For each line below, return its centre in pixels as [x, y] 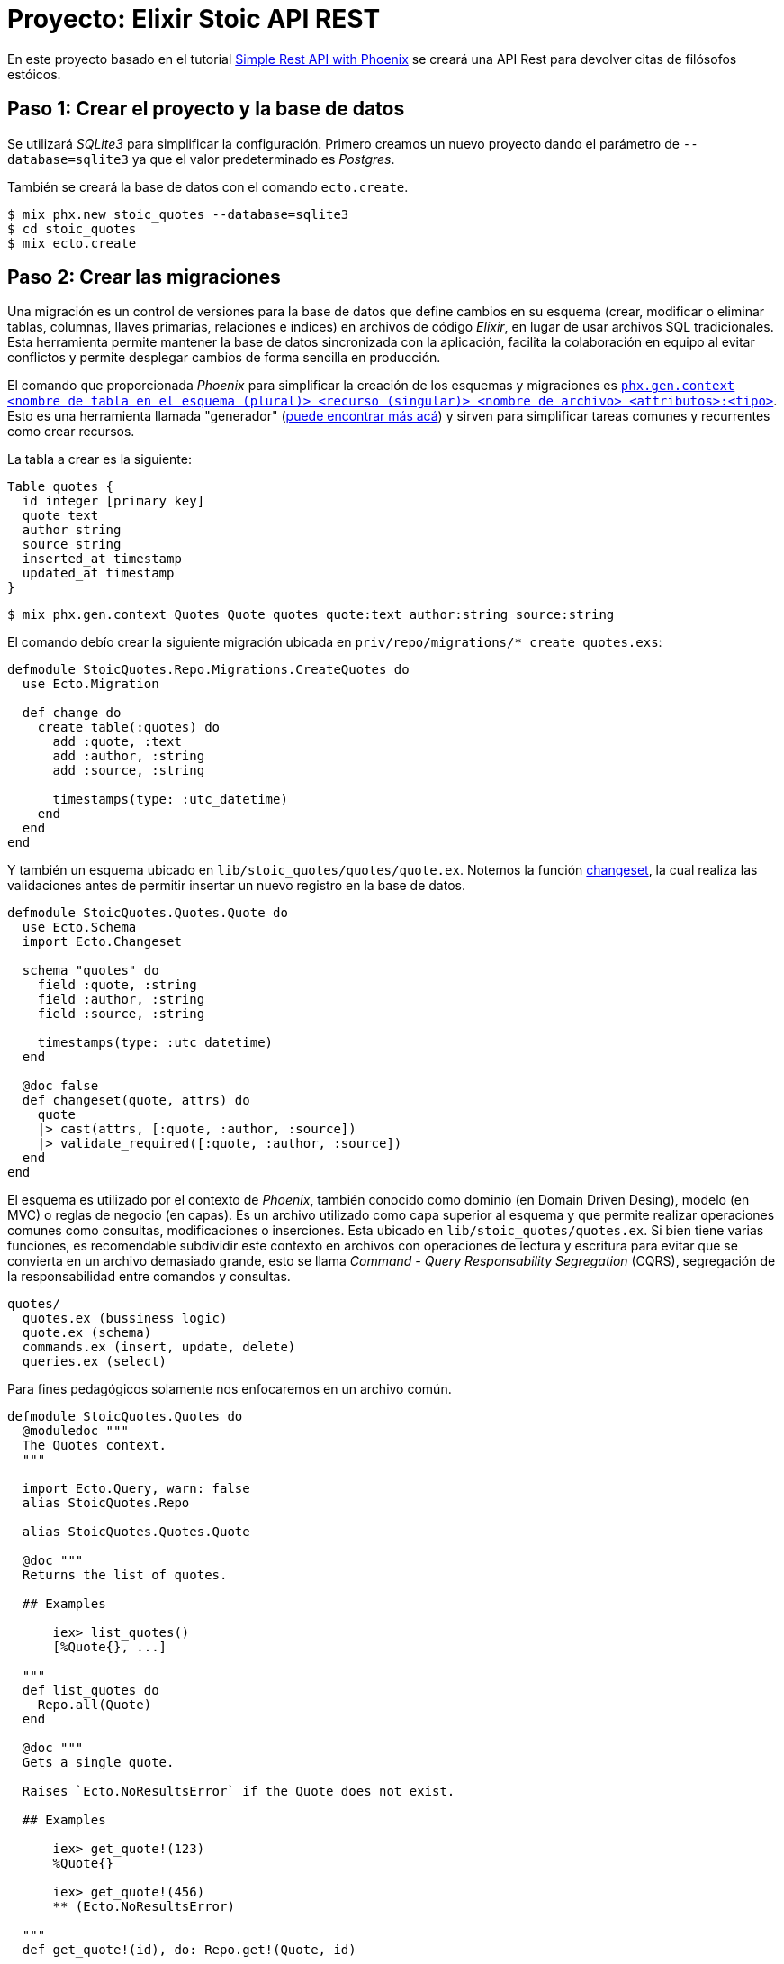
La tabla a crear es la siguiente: [99, 459]
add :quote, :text [117, 742]
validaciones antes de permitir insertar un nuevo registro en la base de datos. [236, 886]
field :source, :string [121, 1014]
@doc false [60, 1086]
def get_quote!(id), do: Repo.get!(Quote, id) [189, 1950]
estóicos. [34, 74]
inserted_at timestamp [102, 559]
